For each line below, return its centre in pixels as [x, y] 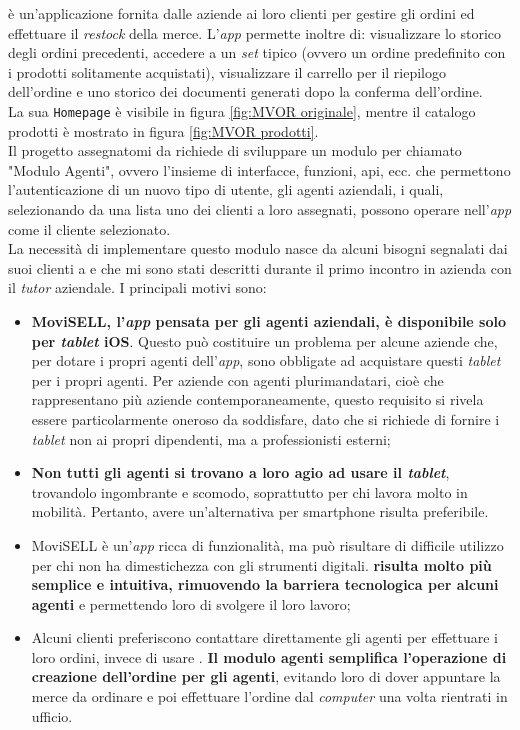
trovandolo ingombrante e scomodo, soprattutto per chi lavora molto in [249, 491]
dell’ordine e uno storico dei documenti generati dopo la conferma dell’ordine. [245, 91]
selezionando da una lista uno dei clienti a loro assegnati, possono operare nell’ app [260, 209]
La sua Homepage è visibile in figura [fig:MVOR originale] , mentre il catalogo [242, 110]
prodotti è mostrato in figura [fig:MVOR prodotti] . [163, 130]
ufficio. [52, 715]
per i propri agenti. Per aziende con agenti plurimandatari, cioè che [237, 379]
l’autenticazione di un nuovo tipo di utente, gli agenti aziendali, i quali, [226, 189]
